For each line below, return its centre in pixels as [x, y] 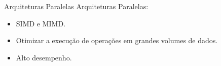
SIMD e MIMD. [41, 23]
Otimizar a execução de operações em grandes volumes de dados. [117, 40]
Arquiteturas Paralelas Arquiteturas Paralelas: [76, 6]
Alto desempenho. [44, 57]
